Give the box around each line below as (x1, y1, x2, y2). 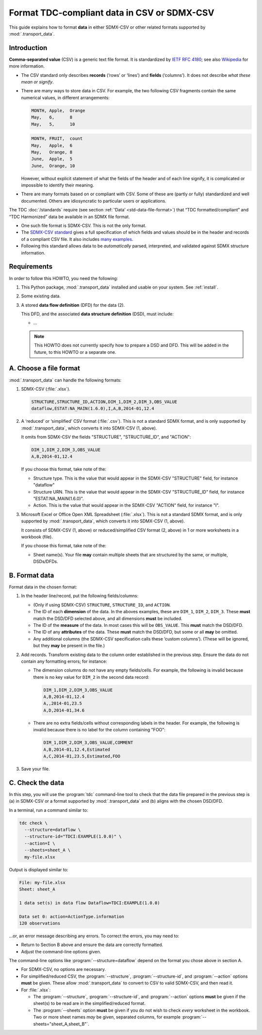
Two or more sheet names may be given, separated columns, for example (33, 1014, 181, 1020)
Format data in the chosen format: (9, 584, 77, 590)
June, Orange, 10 (31, 163, 75, 169)
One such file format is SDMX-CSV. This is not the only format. (21, 223, 147, 228)
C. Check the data (9, 778, 65, 787)
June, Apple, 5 (31, 156, 73, 162)
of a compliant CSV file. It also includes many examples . (21, 236, 133, 242)
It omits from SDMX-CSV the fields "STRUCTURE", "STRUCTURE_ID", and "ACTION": (21, 434, 191, 440)
